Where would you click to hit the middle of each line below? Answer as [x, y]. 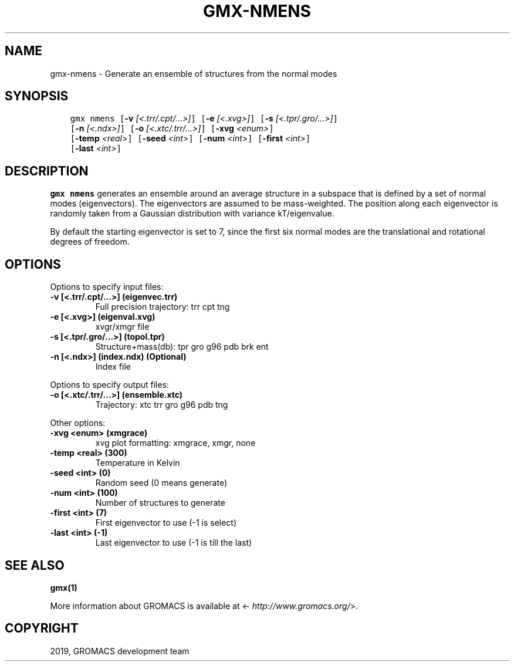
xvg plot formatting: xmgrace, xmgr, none [175, 443]
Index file [113, 367]
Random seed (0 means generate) [161, 483]
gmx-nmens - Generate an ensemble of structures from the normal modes [194, 73]
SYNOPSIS [37, 96]
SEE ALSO [35, 565]
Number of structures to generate [160, 503]
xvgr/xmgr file [122, 327]
